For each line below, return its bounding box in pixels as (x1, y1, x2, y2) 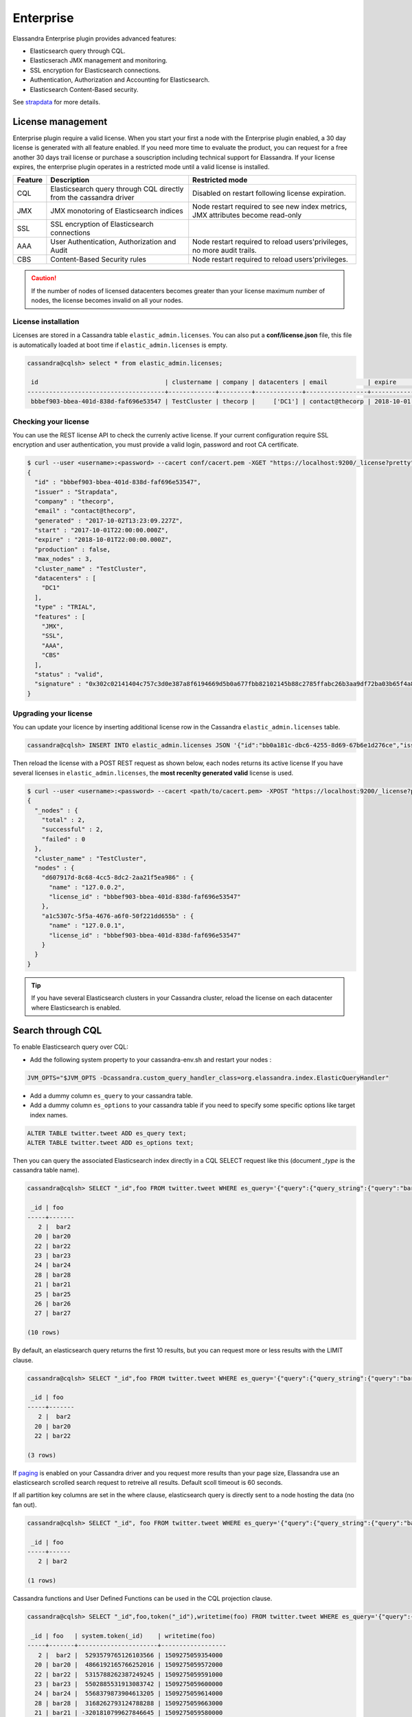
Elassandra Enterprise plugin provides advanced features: (12, 34, 176, 43)
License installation (12, 317, 80, 326)
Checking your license (12, 416, 89, 426)
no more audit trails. (192, 246, 257, 255)
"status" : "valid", (34, 670, 104, 678)
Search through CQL (12, 1025, 102, 1036)
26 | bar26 (34, 1300, 71, 1308)
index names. (30, 1111, 68, 1119)
